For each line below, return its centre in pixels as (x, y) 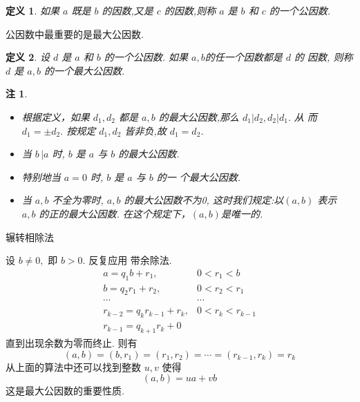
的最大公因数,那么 (199, 116)
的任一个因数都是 (244, 57)
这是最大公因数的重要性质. (65, 391)
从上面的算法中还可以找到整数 (73, 366)
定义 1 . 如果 (32, 10)
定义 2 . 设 (28, 57)
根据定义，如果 (56, 116)
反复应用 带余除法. (130, 260)
